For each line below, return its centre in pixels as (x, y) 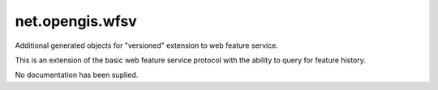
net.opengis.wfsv (76, 21)
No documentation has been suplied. (77, 75)
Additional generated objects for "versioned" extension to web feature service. (147, 45)
